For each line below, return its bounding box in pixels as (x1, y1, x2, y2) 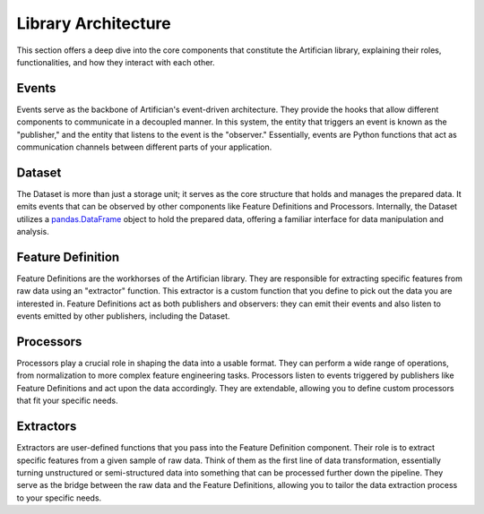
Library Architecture (16, 13, 172, 33)
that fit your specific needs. (16, 395, 118, 407)
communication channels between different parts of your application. (16, 141, 272, 152)
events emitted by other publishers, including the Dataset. (16, 311, 230, 321)
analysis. (16, 227, 49, 237)
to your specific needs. (16, 493, 102, 503)
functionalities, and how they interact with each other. (16, 56, 215, 67)
